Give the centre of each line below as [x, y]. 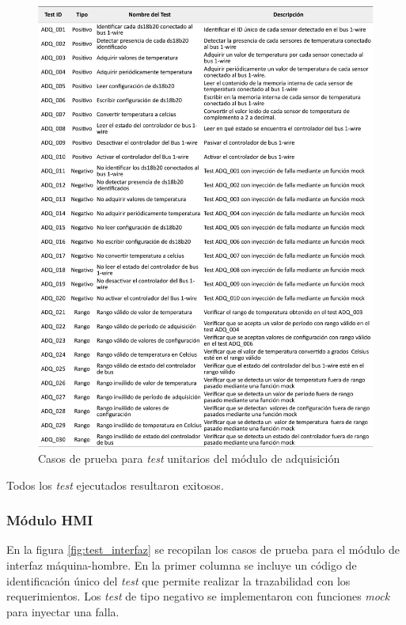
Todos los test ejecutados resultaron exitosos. [115, 485]
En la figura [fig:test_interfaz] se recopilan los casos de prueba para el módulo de [203, 549]
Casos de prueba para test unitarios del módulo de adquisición [189, 458]
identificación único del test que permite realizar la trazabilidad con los [178, 580]
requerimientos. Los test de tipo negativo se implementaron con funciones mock [198, 596]
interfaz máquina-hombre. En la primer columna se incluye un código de [182, 564]
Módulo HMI [50, 520]
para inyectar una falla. [63, 611]
